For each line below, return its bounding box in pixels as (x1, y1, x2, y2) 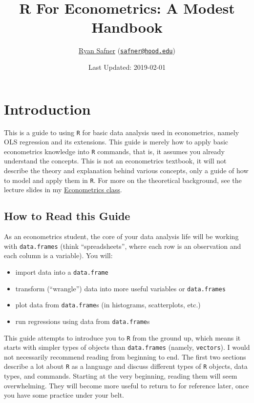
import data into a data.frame (15, 266, 108, 277)
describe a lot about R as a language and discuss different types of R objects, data (4, 361, 248, 371)
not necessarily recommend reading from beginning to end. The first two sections (4, 351, 246, 362)
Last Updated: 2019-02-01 (88, 61, 166, 72)
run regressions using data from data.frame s (15, 316, 150, 326)
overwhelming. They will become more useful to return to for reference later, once (4, 380, 249, 390)
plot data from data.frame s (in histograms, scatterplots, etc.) (15, 300, 201, 310)
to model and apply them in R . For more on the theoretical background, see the (4, 175, 242, 185)
